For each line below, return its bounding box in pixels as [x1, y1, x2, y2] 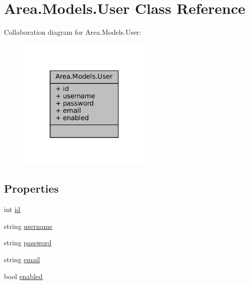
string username [4, 220, 53, 231]
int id [4, 204, 21, 214]
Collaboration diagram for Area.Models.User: [4, 27, 141, 37]
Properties [4, 181, 59, 196]
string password [4, 237, 52, 248]
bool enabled [4, 271, 43, 281]
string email [4, 254, 40, 265]
